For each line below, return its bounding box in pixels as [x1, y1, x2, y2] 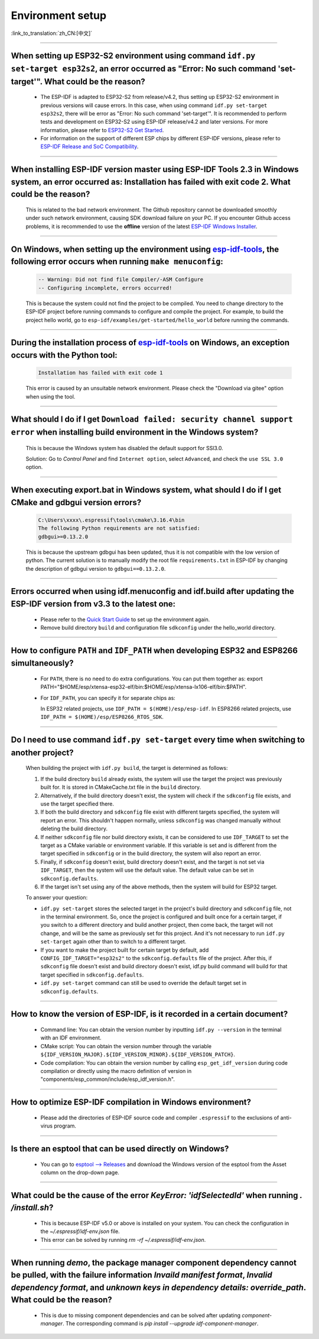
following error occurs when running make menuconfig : [11, 256, 224, 266]
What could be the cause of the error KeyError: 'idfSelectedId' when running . [11, 1190, 302, 1200]
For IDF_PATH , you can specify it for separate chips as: [40, 694, 175, 701]
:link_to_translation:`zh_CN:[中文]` [11, 30, 93, 37]
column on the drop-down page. [40, 1168, 119, 1176]
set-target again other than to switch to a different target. [40, 938, 187, 945]
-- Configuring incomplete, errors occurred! [38, 284, 172, 291]
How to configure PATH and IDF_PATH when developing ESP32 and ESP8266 [11, 646, 298, 656]
